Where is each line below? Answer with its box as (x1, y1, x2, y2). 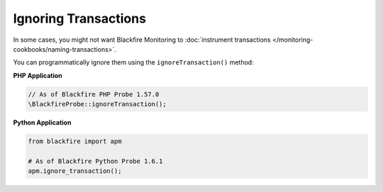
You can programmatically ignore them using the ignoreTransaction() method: (13, 58, 255, 67)
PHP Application (13, 71, 63, 79)
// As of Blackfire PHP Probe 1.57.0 (28, 90, 160, 98)
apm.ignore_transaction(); (28, 167, 122, 175)
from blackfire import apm (28, 137, 122, 145)
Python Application (13, 118, 72, 127)
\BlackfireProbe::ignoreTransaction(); (28, 100, 167, 108)
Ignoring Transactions (13, 11, 147, 26)
